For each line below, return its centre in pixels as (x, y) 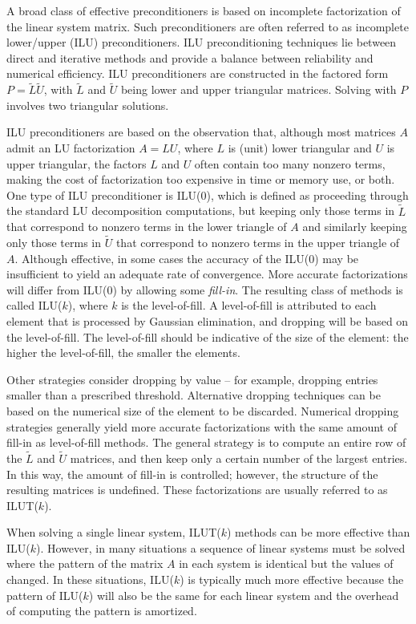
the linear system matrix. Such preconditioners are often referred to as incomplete (208, 26)
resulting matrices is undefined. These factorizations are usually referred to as (197, 490)
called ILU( (34, 305)
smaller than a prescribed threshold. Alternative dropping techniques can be (194, 395)
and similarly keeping (355, 227)
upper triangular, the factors (77, 163)
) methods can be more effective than (319, 532)
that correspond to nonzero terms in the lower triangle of (147, 227)
